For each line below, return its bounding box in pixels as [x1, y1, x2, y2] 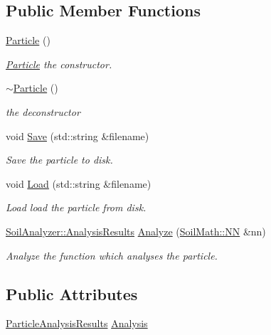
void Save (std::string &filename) [6, 128, 149, 143]
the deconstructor [6, 104, 80, 119]
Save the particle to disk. [6, 152, 113, 167]
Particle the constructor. [6, 56, 112, 71]
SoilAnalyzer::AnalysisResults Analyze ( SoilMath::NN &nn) [6, 223, 266, 238]
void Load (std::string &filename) [6, 176, 152, 191]
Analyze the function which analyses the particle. [6, 248, 218, 262]
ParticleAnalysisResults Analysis [6, 316, 148, 331]
